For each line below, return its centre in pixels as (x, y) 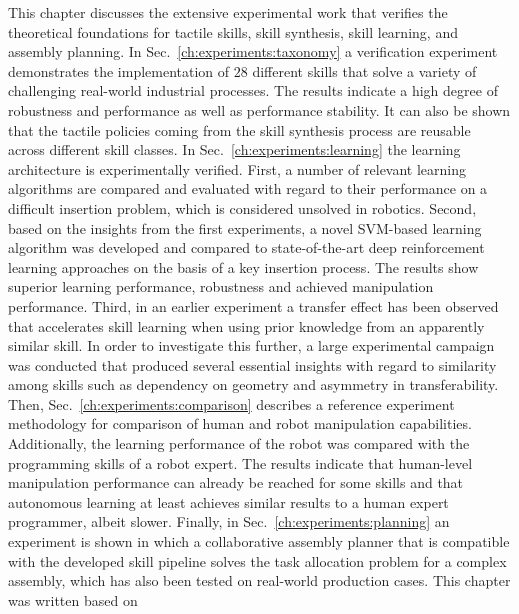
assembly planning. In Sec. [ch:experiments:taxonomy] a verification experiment (253, 51)
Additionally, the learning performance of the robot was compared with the (239, 443)
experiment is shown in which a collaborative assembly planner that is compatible (259, 541)
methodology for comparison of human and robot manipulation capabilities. (240, 423)
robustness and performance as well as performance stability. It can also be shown (259, 109)
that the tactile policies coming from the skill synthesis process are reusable (239, 129)
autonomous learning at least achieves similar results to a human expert (228, 501)
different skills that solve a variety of (364, 70)
